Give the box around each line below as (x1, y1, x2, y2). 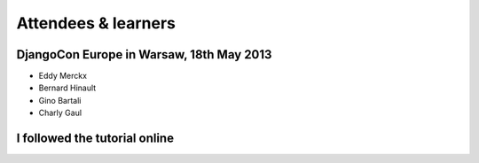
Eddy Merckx (38, 71, 88, 81)
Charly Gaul (38, 107, 82, 119)
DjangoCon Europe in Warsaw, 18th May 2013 (16, 47, 272, 62)
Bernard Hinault (38, 82, 97, 93)
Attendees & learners (16, 13, 177, 33)
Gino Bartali (38, 95, 82, 105)
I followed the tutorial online (16, 131, 175, 146)
